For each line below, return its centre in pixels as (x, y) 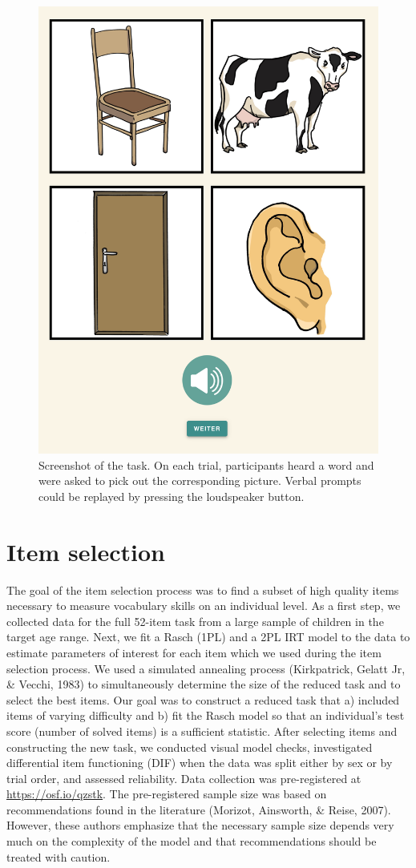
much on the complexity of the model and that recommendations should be (192, 841)
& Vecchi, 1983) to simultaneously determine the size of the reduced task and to (204, 684)
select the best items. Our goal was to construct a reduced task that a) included (203, 699)
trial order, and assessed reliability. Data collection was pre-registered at (184, 778)
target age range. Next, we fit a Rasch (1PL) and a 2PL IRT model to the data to (208, 637)
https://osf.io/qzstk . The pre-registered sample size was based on (167, 794)
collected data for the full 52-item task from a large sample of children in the (195, 621)
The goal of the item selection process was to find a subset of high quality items (203, 589)
